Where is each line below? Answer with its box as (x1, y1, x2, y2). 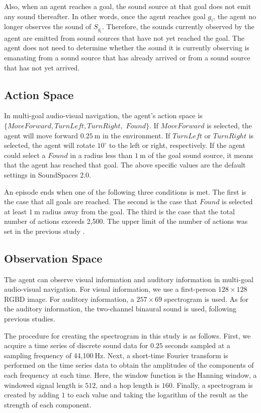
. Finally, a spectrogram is (172, 379, 253, 390)
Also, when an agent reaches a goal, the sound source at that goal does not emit (4, 1, 251, 11)
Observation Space (4, 250, 103, 266)
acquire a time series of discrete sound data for (4, 340, 148, 351)
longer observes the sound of (4, 21, 92, 32)
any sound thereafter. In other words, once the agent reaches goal (4, 11, 206, 21)
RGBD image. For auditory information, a (4, 293, 134, 304)
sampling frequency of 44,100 (4, 350, 94, 360)
